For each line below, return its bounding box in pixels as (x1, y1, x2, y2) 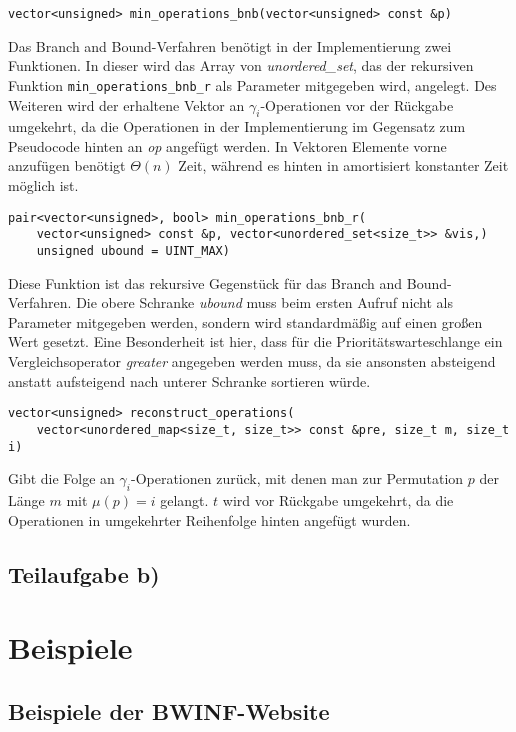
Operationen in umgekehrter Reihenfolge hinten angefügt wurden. (8, 509, 411, 530)
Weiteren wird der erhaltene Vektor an (8, 94, 245, 115)
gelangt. (160, 489, 209, 510)
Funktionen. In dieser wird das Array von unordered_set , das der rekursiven (8, 55, 474, 76)
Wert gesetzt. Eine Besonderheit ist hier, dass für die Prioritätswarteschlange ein (8, 331, 503, 352)
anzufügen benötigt (8, 155, 126, 176)
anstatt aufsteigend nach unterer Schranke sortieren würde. (8, 370, 371, 391)
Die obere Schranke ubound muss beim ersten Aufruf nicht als (76, 292, 454, 313)
